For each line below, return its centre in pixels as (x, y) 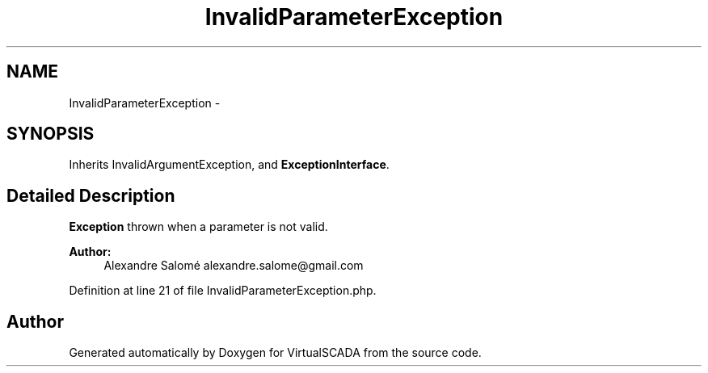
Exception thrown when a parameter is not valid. (198, 227)
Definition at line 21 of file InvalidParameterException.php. (223, 291)
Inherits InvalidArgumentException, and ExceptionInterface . (229, 165)
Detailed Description (91, 195)
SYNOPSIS (51, 134)
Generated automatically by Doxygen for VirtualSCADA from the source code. (275, 353)
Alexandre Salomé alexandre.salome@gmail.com (234, 266)
